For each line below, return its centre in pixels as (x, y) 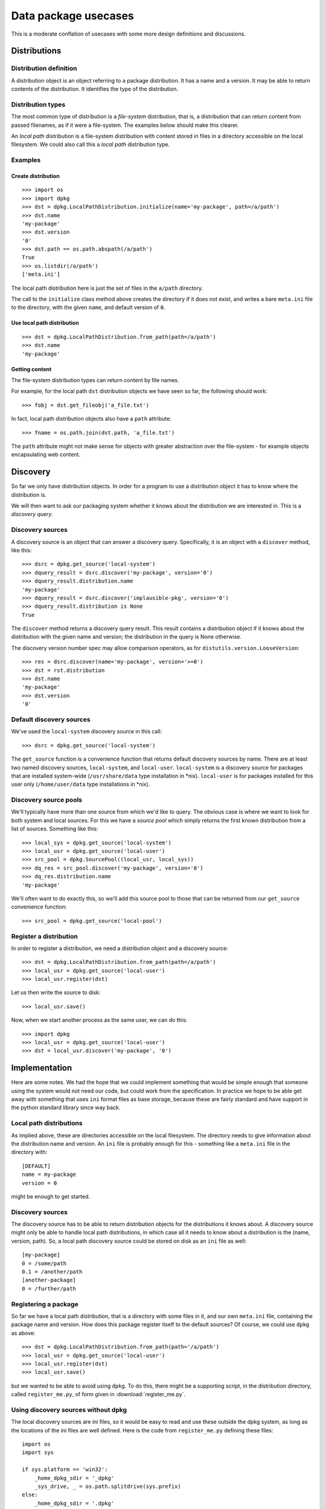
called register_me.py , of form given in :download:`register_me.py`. (98, 1394)
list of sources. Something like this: (55, 829)
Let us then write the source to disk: (56, 992)
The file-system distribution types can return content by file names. (95, 380)
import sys (38, 1453)
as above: (23, 1333)
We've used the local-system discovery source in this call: (87, 732)
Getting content (31, 369)
